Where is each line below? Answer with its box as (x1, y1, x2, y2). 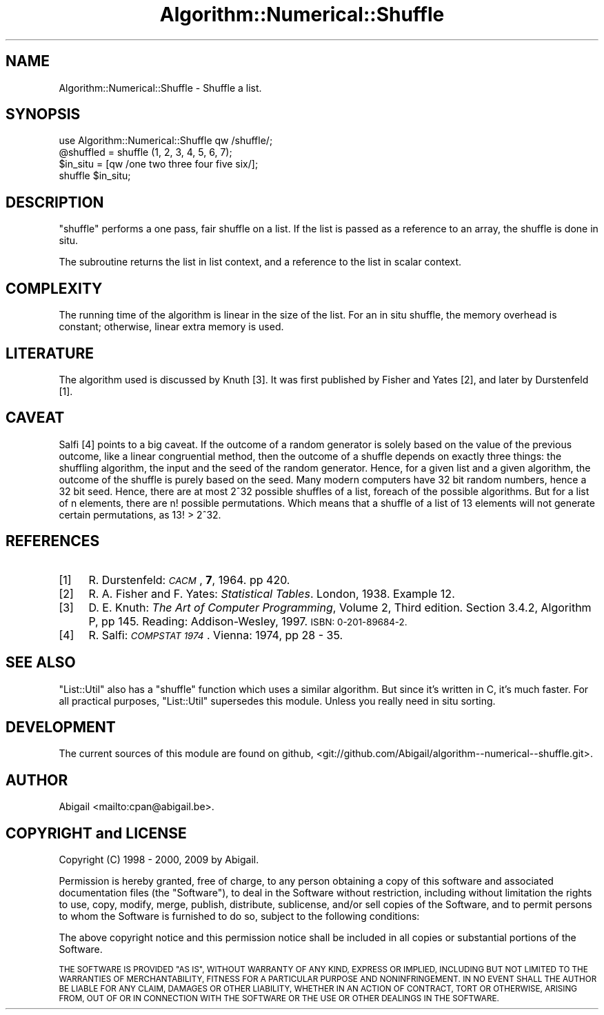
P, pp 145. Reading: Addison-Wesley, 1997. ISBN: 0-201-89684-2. (88, 614, 407, 628)
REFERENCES (6, 532, 100, 550)
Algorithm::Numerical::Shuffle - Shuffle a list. (59, 81, 262, 94)
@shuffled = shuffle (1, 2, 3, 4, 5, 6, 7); (59, 146, 232, 159)
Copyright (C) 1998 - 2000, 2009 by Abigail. (59, 854, 259, 866)
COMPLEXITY (6, 279, 103, 297)
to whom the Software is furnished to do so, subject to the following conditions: (59, 910, 420, 923)
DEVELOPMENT (6, 718, 116, 736)
